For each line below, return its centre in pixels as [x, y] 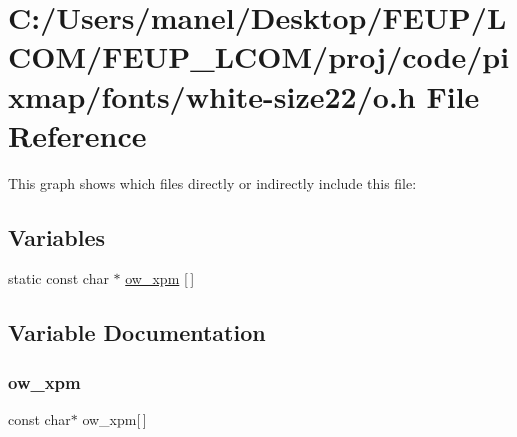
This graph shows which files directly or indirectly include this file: [212, 182]
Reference [77, 134]
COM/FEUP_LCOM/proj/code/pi [259, 56]
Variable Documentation [137, 332]
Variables [57, 236]
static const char [58, 278]
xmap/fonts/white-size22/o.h [212, 95]
